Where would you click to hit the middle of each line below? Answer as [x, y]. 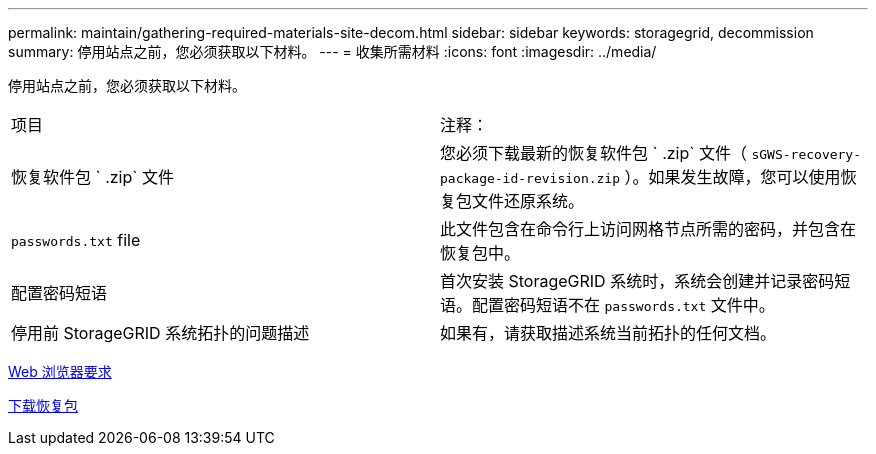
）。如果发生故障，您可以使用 [732, 177]
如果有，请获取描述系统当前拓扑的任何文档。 [608, 333]
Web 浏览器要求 [60, 371]
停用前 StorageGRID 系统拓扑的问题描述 [160, 333]
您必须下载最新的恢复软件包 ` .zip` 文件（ [593, 153]
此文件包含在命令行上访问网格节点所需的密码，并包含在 [648, 229]
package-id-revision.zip [530, 178]
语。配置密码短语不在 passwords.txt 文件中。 [607, 305]
